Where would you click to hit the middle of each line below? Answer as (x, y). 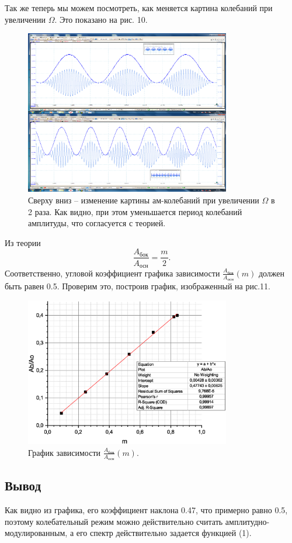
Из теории (23, 242)
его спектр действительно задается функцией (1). (164, 533)
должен (272, 273)
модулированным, (36, 533)
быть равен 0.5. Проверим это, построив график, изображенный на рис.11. (138, 286)
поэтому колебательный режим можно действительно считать (114, 521)
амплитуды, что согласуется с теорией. (97, 223)
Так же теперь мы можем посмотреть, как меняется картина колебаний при (139, 8)
